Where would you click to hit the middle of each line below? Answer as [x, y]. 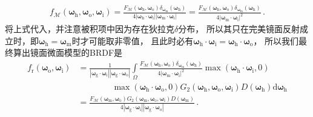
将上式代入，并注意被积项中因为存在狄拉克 [90, 29]
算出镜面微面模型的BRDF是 [68, 52]
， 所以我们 [276, 40]
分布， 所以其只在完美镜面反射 [239, 29]
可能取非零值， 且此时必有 [141, 40]
